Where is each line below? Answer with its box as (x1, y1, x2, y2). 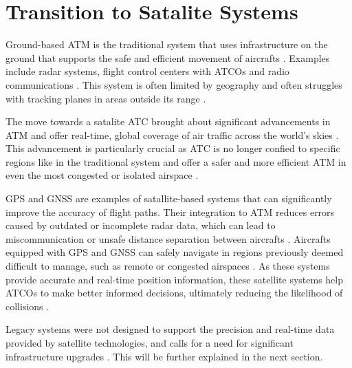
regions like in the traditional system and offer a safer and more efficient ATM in (5, 154, 346, 169)
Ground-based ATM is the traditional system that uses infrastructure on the (5, 37, 328, 52)
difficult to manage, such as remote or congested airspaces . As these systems (5, 259, 330, 273)
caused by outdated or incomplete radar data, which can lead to (5, 218, 276, 232)
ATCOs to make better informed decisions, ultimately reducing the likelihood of (5, 285, 343, 300)
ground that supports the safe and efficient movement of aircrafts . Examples (5, 50, 330, 65)
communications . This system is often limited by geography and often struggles (5, 77, 342, 91)
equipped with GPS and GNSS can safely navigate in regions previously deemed (5, 245, 344, 259)
